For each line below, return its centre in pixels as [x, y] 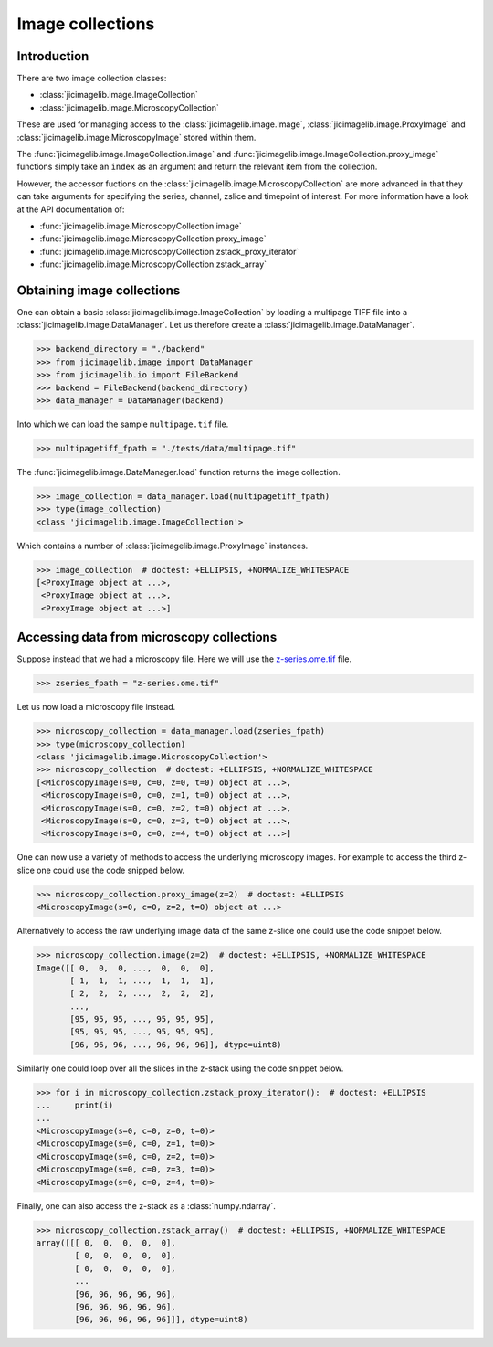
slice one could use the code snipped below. [100, 870]
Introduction [53, 56]
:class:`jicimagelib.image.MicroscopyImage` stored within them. [136, 137]
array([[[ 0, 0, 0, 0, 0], [106, 1242]
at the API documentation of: [71, 209]
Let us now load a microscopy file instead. [96, 707]
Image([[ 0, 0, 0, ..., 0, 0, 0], [125, 968]
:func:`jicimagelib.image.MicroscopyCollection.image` [141, 226]
